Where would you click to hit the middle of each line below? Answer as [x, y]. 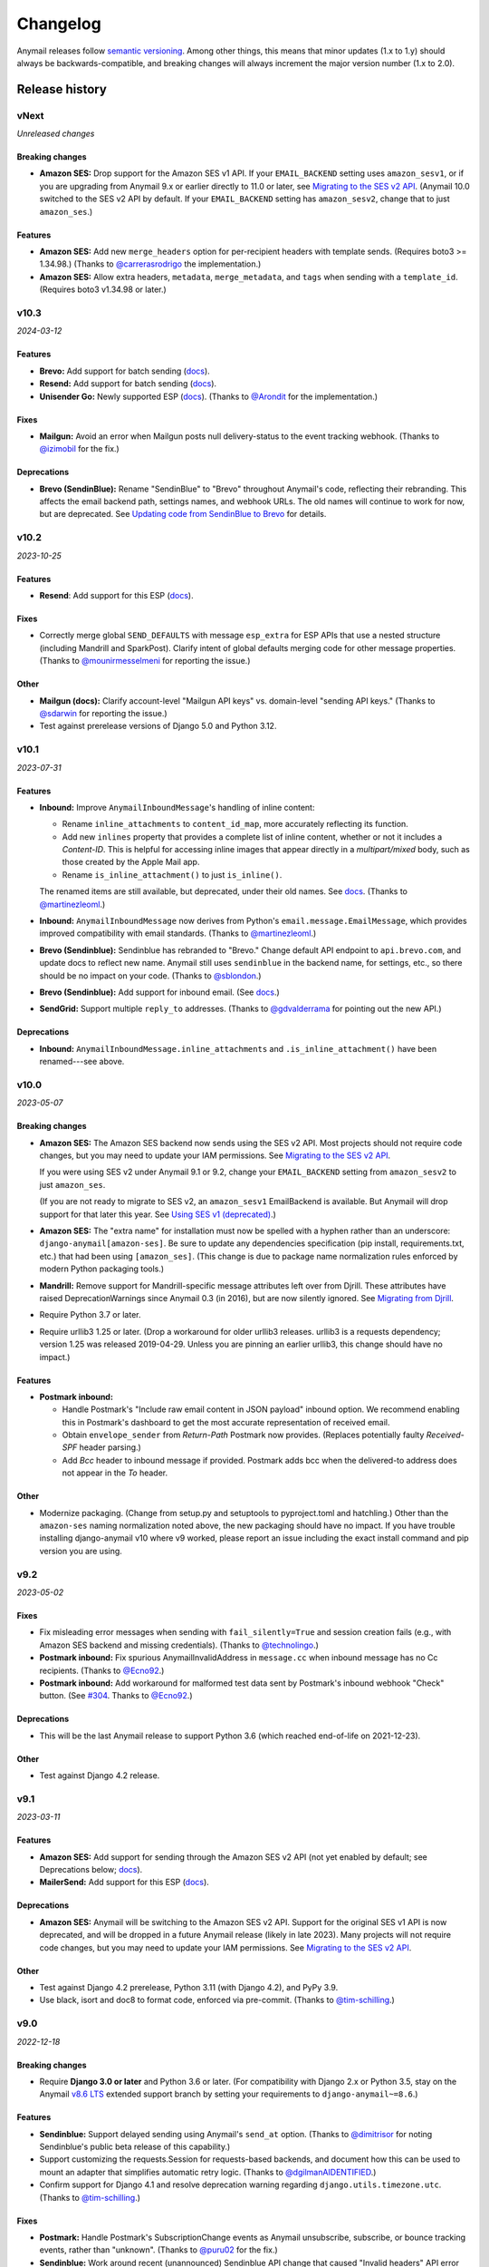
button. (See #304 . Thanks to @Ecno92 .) [116, 1696]
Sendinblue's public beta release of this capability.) [135, 2147]
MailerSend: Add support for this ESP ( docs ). [125, 1883]
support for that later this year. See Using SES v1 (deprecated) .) [158, 1214]
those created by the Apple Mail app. [131, 862]
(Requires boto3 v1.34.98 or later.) [103, 289]
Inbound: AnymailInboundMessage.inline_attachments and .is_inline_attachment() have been [238, 1048]
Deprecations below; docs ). [91, 1870]
